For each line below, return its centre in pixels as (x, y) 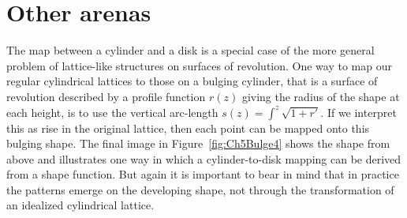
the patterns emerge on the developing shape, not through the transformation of (200, 189)
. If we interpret (358, 112)
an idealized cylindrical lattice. (80, 205)
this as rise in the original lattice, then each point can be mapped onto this (188, 128)
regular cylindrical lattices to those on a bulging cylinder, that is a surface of (192, 81)
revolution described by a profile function (106, 96)
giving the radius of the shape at (321, 96)
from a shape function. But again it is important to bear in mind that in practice (203, 174)
